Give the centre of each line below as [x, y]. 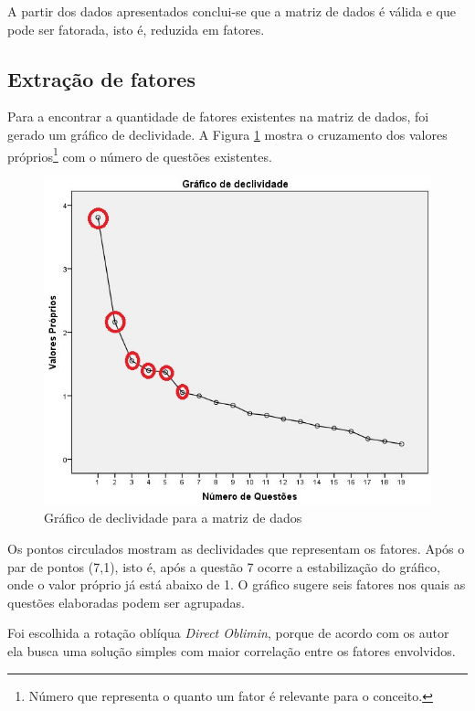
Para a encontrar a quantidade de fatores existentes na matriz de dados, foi [218, 117]
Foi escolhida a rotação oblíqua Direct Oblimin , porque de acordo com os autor [228, 633]
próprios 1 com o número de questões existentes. [140, 154]
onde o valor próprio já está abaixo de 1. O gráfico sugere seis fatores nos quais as [237, 584]
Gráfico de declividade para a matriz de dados [173, 518]
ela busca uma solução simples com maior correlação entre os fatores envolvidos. [232, 650]
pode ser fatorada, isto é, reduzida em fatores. [136, 29]
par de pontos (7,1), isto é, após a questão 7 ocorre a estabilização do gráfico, [224, 566]
